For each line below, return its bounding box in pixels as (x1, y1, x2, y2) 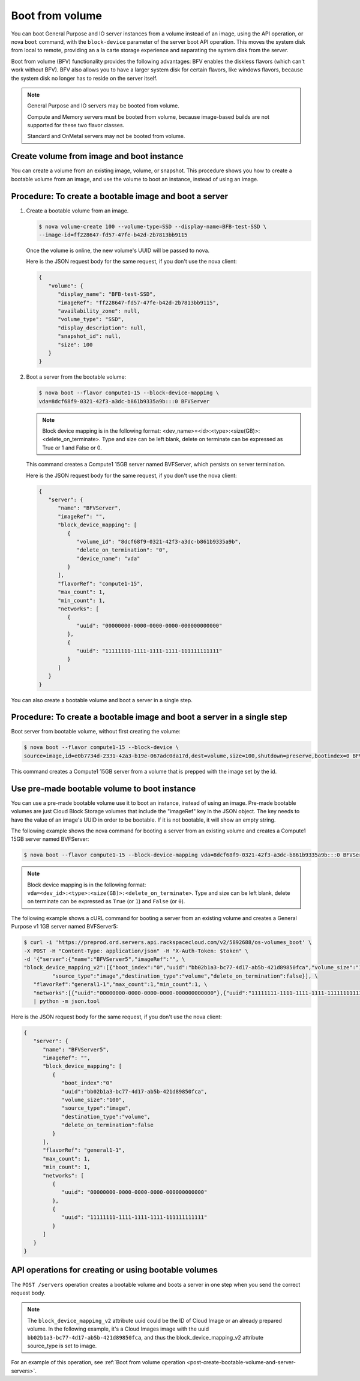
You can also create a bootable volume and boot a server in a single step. (11, 696, 193, 703)
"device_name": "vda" (76, 555, 140, 562)
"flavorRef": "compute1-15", (58, 580, 143, 587)
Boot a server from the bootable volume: (26, 373, 127, 381)
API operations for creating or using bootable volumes (11, 1265, 218, 1275)
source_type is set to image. (27, 1342, 97, 1349)
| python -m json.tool (33, 997, 100, 1005)
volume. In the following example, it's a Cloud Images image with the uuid (27, 1325, 209, 1332)
